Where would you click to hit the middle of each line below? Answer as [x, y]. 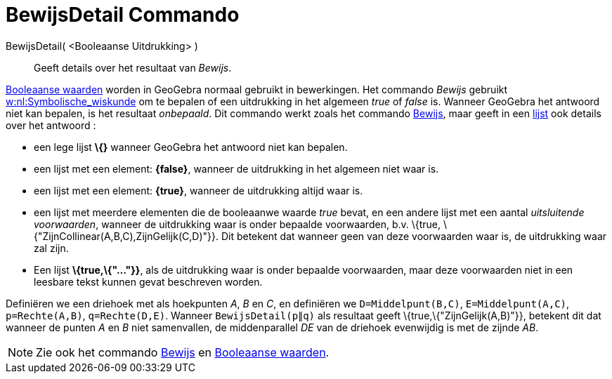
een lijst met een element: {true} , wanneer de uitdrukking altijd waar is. [198, 190]
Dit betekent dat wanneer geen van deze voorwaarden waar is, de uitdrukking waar [414, 236]
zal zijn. [51, 248]
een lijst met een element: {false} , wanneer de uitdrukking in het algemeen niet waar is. [236, 168]
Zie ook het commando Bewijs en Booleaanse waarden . [183, 352]
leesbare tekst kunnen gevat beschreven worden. [148, 281]
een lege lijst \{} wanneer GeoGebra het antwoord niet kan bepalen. [191, 147]
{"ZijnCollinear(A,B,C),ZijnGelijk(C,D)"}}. [126, 236]
